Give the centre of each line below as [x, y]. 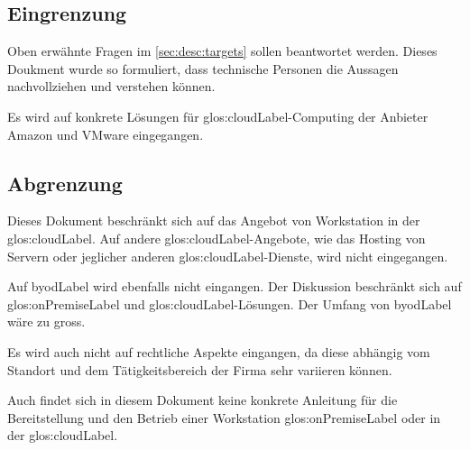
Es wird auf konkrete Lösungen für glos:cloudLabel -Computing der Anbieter [218, 116]
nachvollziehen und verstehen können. [111, 86]
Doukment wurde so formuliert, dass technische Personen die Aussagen [203, 68]
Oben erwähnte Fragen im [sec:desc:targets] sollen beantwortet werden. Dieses [222, 51]
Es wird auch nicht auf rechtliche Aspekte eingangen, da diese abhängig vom [219, 351]
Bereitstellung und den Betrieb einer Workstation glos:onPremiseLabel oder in [224, 417]
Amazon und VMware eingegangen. [106, 134]
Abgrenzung [65, 183]
